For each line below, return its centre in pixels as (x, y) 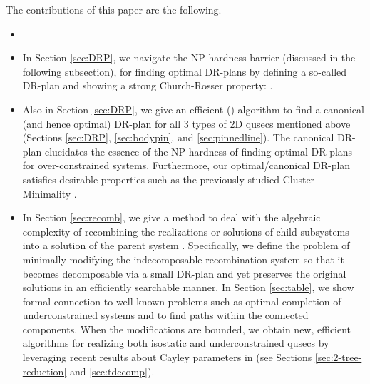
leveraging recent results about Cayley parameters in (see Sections (167, 357)
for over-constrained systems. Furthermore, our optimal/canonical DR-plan (186, 165)
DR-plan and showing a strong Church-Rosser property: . (148, 85)
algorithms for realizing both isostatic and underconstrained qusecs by (176, 343)
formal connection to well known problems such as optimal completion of (182, 301)
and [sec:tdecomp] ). (112, 371)
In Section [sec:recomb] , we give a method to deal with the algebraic (171, 217)
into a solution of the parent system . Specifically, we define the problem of (186, 245)
